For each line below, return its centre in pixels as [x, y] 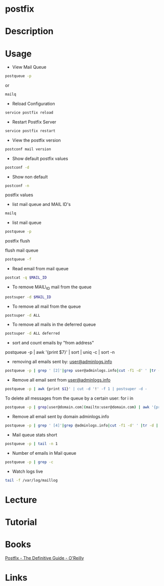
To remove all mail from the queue [47, 306]
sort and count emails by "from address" [53, 343]
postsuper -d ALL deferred [32, 333]
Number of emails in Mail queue [44, 453]
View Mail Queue [29, 67]
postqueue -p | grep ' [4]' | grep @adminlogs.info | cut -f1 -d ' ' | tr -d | [82, 425]
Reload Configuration [33, 104]
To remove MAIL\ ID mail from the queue [52, 287]
